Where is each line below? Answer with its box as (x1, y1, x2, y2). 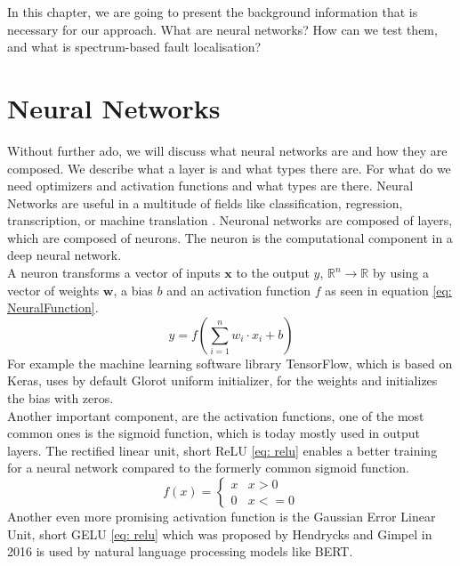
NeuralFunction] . (7, 298, 99, 317)
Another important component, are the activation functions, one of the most (7, 406, 424, 424)
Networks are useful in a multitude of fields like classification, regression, (7, 193, 403, 212)
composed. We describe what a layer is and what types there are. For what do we (7, 158, 451, 177)
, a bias (113, 280, 153, 299)
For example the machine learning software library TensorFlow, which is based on (7, 353, 453, 372)
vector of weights (7, 280, 100, 299)
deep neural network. (7, 246, 122, 264)
